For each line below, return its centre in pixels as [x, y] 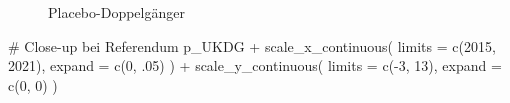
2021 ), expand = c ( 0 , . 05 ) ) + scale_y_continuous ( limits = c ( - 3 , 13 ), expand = [255, 65]
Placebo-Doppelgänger [116, 12]
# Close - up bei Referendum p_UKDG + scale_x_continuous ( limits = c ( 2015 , [252, 45]
